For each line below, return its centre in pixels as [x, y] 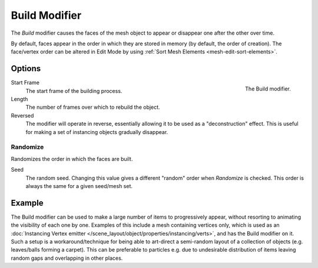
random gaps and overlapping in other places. [67, 258]
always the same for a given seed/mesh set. [79, 186]
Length [19, 99]
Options [26, 68]
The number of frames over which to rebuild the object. [93, 107]
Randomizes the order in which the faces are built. [72, 159]
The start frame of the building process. [74, 91]
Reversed [22, 115]
